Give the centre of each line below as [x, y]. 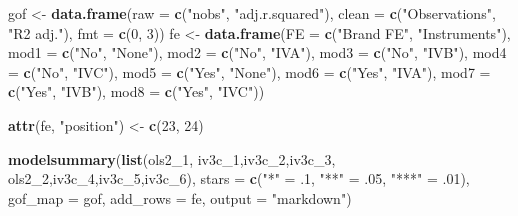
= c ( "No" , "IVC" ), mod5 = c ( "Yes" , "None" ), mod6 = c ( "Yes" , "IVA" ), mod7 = [249, 71]
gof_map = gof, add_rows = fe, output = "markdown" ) [180, 197]
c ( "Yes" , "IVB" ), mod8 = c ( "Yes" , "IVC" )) [136, 91]
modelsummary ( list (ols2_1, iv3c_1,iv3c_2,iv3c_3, [172, 158]
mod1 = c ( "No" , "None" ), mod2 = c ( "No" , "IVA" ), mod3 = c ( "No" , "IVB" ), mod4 [257, 52]
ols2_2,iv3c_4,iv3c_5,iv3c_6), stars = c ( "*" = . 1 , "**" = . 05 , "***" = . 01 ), [239, 178]
